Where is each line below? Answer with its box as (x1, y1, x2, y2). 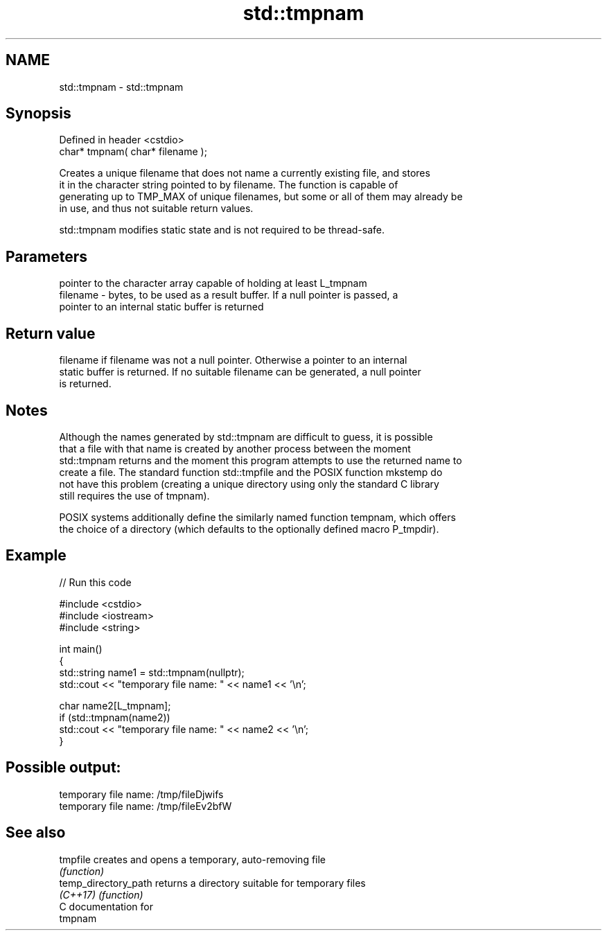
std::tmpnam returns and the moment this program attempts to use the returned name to (59, 454, 462, 466)
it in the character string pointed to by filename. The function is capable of (59, 179, 398, 191)
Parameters (6, 247, 87, 265)
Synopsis (6, 105, 71, 123)
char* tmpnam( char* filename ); (59, 145, 207, 158)
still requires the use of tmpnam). (59, 489, 210, 502)
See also (6, 824, 66, 842)
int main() (59, 642, 103, 655)
